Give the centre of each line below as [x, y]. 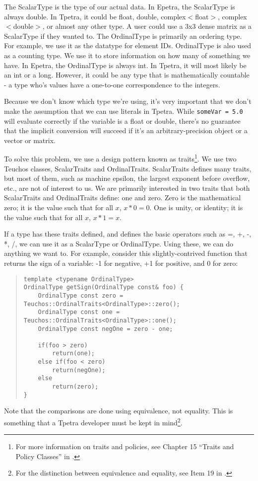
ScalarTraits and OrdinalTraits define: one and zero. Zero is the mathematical [123, 198]
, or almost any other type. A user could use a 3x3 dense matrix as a [147, 26]
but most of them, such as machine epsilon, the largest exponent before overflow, [127, 178]
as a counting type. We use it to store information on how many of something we [127, 55]
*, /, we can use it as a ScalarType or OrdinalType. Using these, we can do [119, 243]
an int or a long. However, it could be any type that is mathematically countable [127, 75]
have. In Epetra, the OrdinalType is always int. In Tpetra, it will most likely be [125, 65]
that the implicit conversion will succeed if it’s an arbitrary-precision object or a [126, 130]
